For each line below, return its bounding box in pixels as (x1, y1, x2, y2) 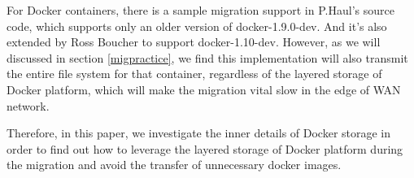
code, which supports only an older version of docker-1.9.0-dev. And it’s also (7, 17, 387, 34)
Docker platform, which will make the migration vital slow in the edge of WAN (7, 80, 401, 98)
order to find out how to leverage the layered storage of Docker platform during (7, 140, 403, 157)
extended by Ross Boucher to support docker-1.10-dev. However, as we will (7, 33, 381, 50)
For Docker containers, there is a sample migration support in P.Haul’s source (7, 2, 394, 18)
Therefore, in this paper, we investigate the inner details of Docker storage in (7, 124, 391, 141)
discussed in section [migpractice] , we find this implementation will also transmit (7, 49, 408, 66)
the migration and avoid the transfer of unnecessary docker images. (7, 156, 342, 173)
